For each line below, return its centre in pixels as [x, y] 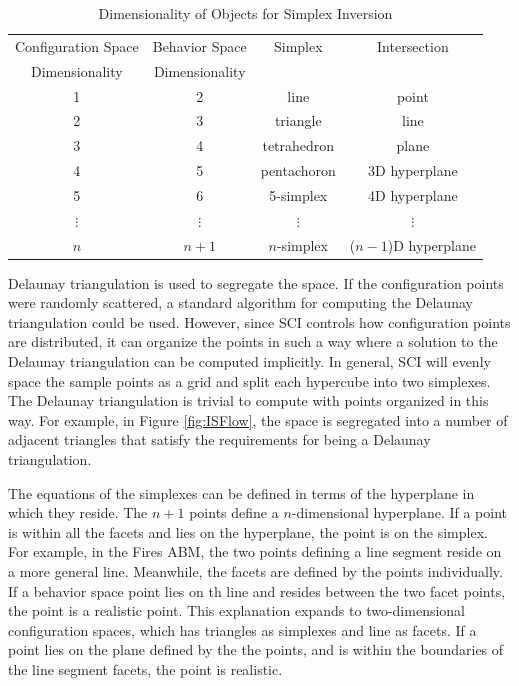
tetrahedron [298, 145]
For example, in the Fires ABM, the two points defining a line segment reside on [255, 551]
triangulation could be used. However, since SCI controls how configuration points [259, 321]
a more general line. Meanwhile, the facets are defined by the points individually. [255, 571]
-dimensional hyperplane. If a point [399, 512]
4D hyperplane [413, 194]
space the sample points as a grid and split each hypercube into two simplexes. [249, 380]
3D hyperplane [413, 170]
